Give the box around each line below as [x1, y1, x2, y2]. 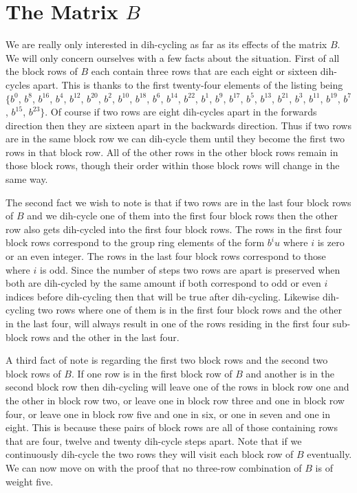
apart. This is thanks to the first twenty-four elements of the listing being [33, 77, 343, 91]
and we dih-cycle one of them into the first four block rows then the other [27, 208, 338, 223]
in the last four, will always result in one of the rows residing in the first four [6, 316, 329, 330]
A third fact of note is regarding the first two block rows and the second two [6, 353, 328, 367]
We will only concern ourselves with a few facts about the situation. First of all [6, 50, 340, 65]
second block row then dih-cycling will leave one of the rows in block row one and [6, 380, 349, 394]
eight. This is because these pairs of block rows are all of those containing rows [6, 420, 338, 435]
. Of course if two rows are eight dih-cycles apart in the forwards [45, 105, 317, 119]
